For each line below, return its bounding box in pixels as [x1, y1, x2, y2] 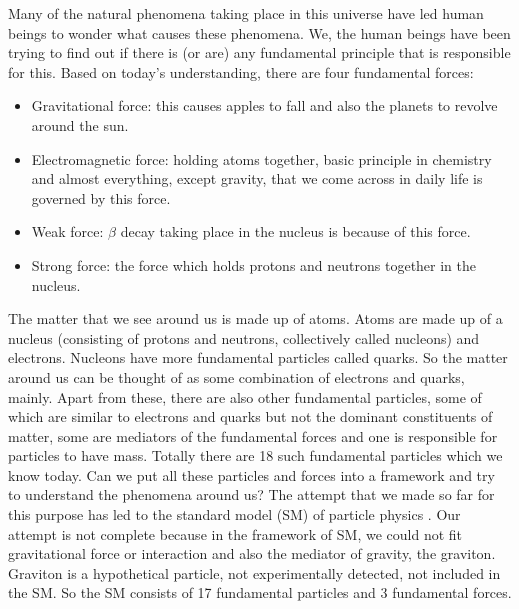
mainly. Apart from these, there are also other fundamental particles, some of [8, 386, 482, 407]
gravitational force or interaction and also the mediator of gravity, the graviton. [8, 543, 496, 564]
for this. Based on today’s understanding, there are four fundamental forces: [8, 61, 474, 82]
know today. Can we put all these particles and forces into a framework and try [8, 464, 495, 485]
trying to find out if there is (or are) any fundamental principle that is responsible [8, 42, 511, 63]
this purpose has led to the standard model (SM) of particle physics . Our [8, 504, 461, 525]
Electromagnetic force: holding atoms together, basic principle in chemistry [31, 148, 492, 169]
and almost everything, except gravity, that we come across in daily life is [31, 168, 483, 189]
